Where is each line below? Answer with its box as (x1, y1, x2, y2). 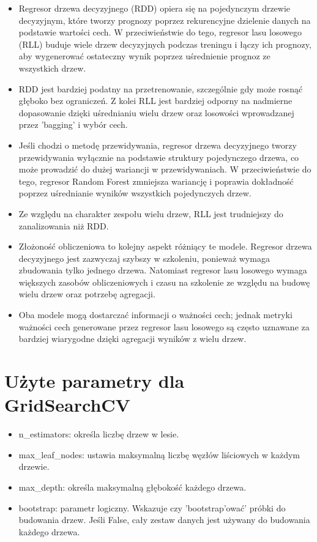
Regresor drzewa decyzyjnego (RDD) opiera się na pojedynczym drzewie (18, 2, 291, 14)
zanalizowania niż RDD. (18, 219, 109, 232)
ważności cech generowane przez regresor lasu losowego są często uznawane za (18, 320, 310, 333)
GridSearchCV (4, 392, 130, 417)
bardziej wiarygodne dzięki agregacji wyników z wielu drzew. (18, 332, 247, 345)
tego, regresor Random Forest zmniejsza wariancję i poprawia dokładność (18, 174, 294, 187)
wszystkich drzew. (18, 61, 86, 74)
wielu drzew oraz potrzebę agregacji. (18, 288, 155, 300)
